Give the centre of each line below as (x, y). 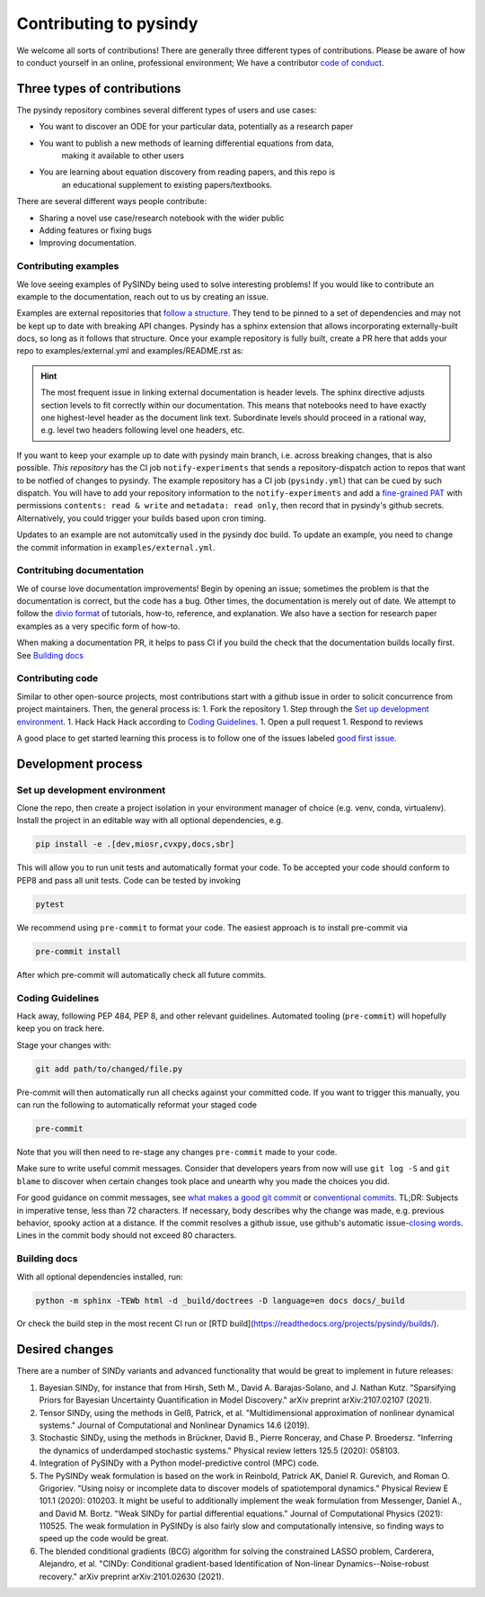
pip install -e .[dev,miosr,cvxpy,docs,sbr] (135, 844)
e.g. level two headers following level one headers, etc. (143, 430)
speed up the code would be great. (104, 1539)
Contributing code (57, 678)
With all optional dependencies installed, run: (100, 1277)
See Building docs (50, 655)
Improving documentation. (88, 243)
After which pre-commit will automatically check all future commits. (141, 974)
